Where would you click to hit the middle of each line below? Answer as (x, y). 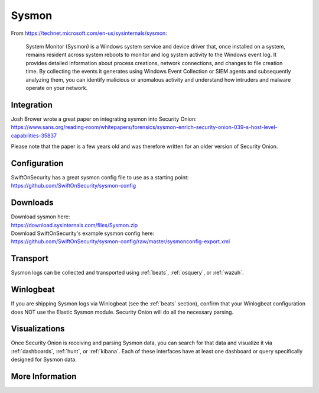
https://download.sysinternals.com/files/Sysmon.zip (74, 225)
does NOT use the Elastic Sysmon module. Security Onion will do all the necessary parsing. (122, 312)
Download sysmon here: (40, 217)
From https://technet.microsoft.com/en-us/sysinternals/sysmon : (89, 33)
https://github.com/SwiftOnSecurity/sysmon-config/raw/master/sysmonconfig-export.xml (121, 241)
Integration (32, 104)
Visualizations (38, 329)
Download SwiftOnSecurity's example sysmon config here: (83, 233)
